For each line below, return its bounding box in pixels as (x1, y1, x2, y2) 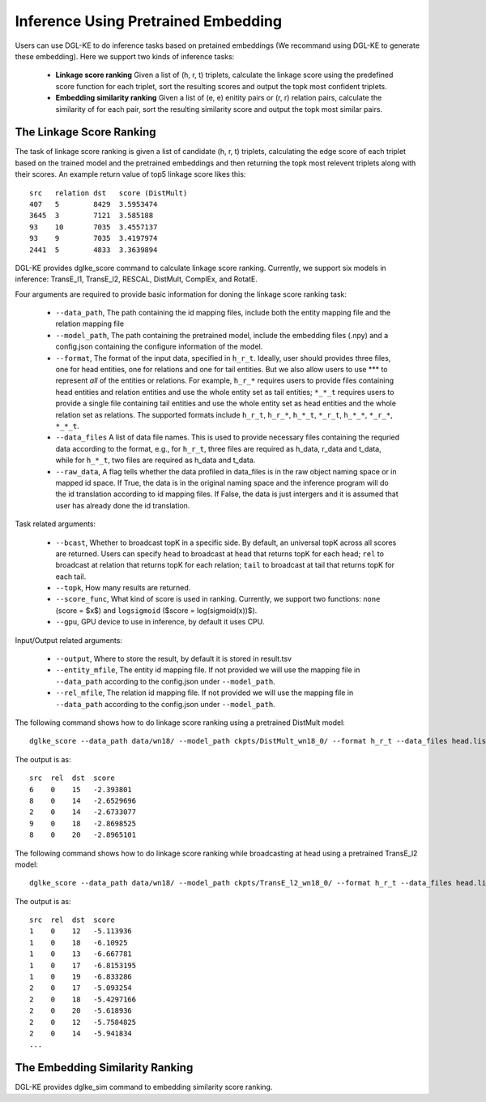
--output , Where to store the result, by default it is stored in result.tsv (55, 654, 292, 664)
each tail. (55, 572, 87, 581)
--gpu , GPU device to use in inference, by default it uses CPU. (55, 617, 265, 627)
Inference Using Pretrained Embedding (15, 12, 283, 30)
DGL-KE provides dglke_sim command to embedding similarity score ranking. (15, 1083, 273, 1092)
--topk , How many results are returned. (55, 583, 191, 593)
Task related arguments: (15, 519, 96, 529)
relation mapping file (55, 319, 125, 328)
